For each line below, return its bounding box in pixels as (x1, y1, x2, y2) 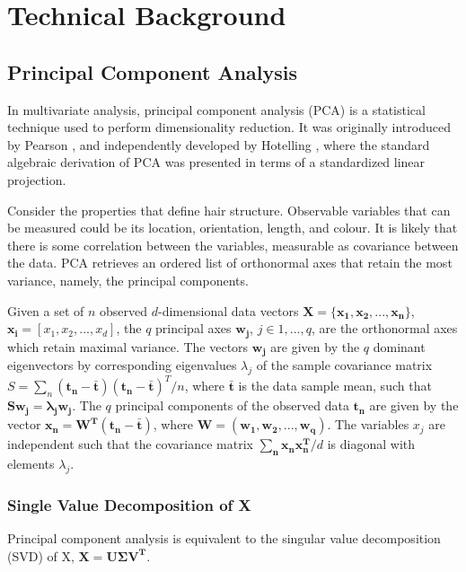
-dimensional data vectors (158, 301, 299, 320)
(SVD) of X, (7, 546, 75, 565)
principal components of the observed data (115, 396, 349, 415)
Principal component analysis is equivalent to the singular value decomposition (7, 528, 441, 547)
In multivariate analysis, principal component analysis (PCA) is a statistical (7, 100, 426, 119)
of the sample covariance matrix (256, 356, 433, 374)
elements (7, 453, 55, 472)
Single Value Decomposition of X (7, 493, 251, 515)
